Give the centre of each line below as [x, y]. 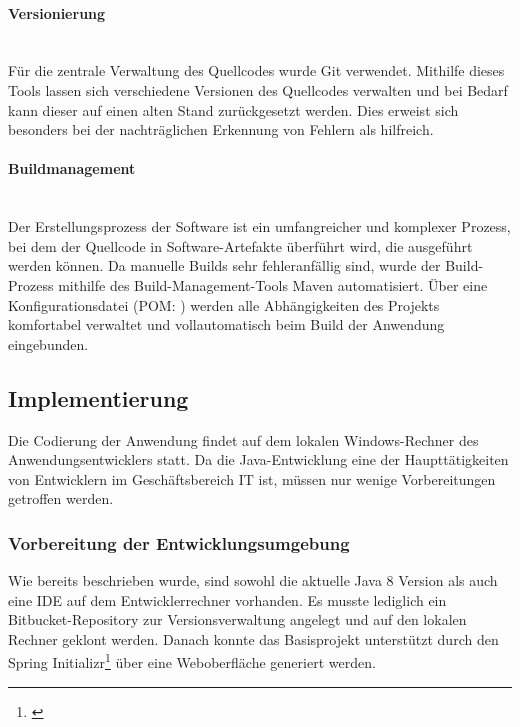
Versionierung [57, 12]
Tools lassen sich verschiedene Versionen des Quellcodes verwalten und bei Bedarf [258, 89]
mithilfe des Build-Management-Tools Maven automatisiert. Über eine [273, 284]
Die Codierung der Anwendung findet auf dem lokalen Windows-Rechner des [243, 439]
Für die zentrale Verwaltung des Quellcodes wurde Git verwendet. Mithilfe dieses [256, 70]
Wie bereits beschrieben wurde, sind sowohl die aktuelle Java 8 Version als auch [253, 580]
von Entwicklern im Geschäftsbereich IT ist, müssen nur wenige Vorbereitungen [252, 478]
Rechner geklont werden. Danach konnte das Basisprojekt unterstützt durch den [253, 638]
